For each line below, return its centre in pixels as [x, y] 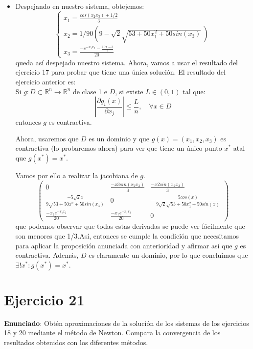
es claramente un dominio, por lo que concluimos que [168, 255]
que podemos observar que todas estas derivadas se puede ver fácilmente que [130, 226]
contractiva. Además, [47, 255]
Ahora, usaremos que [47, 138]
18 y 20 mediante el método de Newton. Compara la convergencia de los [112, 333]
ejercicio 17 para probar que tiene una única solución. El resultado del [120, 72]
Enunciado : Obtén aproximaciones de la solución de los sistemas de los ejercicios [126, 323]
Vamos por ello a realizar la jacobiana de [77, 175]
